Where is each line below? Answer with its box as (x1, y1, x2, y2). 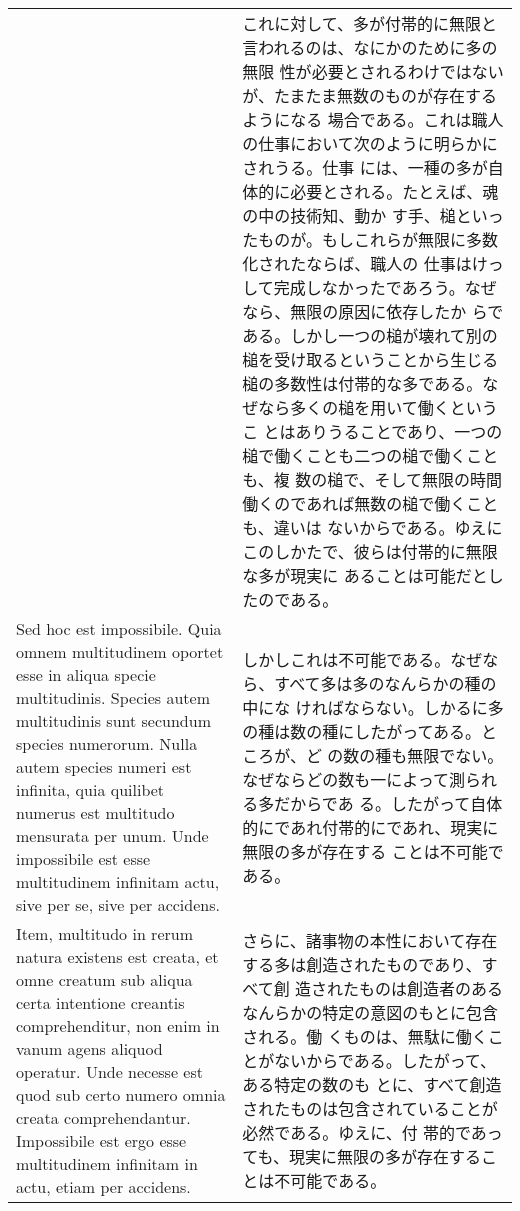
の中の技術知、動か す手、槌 (242, 204, 456, 227)
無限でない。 (407, 743, 504, 767)
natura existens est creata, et (16, 945, 219, 968)
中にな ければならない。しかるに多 (242, 695, 504, 719)
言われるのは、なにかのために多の (242, 36, 498, 59)
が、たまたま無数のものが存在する (242, 84, 498, 107)
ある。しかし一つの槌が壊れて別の (242, 324, 498, 347)
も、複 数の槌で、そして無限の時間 (242, 468, 503, 491)
